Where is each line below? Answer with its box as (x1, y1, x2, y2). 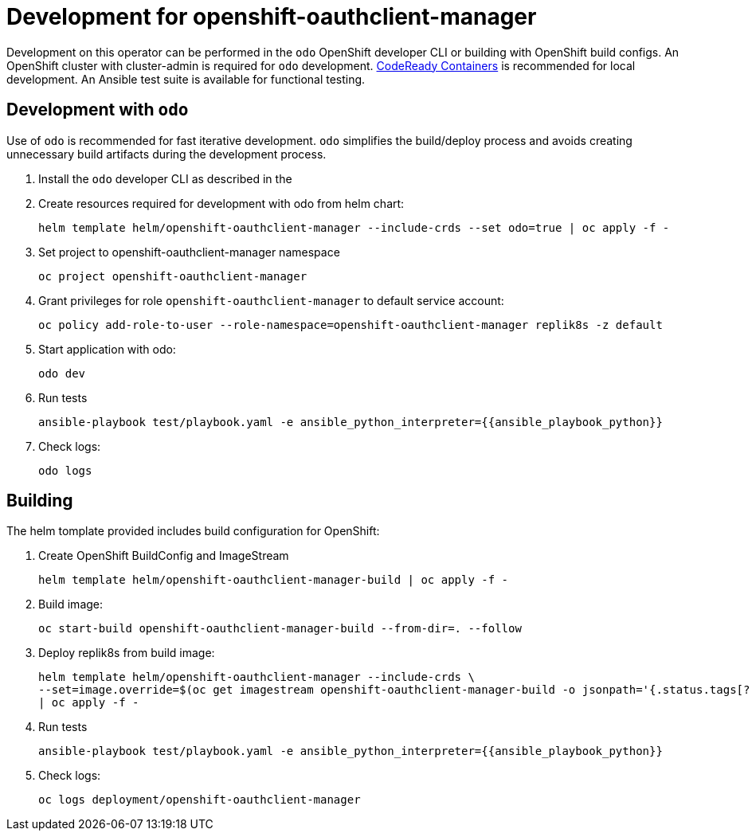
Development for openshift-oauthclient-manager (6, 3, 537, 30)
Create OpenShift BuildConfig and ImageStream (38, 549, 289, 563)
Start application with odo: (38, 342, 176, 356)
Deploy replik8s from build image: (38, 646, 215, 660)
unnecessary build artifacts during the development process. (6, 147, 327, 161)
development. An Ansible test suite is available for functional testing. (6, 72, 366, 86)
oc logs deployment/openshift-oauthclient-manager (38, 793, 361, 807)
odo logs (38, 463, 92, 477)
